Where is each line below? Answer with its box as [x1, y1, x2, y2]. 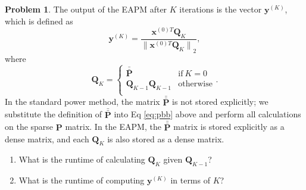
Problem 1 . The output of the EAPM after [5, 3, 167, 15]
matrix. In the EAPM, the [65, 120, 161, 133]
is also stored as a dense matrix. [107, 132, 224, 145]
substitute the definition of [5, 108, 102, 120]
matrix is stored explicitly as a [173, 120, 285, 133]
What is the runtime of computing [18, 174, 145, 186]
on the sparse [5, 120, 54, 133]
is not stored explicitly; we [172, 95, 268, 108]
